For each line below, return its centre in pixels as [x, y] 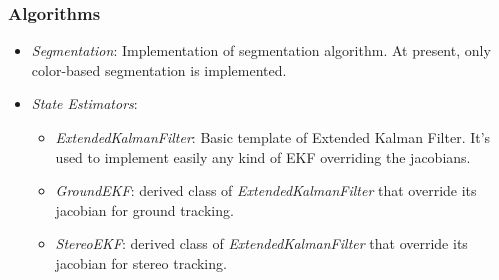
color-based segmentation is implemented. [159, 69]
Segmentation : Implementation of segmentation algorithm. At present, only [261, 50]
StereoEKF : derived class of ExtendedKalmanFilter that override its [261, 243]
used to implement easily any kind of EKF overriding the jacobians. [263, 156]
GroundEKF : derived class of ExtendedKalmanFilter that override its [266, 190]
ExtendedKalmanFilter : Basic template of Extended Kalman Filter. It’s [273, 137]
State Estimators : [84, 103]
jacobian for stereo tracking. [141, 262]
